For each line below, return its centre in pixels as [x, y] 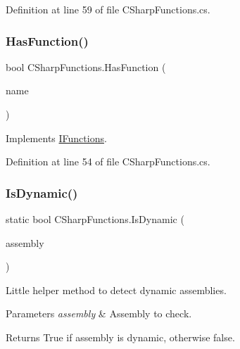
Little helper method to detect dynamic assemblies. [116, 290]
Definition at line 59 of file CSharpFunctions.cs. [108, 9]
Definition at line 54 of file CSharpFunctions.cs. [108, 161]
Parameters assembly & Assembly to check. [99, 313]
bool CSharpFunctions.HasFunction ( [86, 66]
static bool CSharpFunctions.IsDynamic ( [95, 219]
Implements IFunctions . [56, 138]
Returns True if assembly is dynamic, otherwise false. [120, 337]
